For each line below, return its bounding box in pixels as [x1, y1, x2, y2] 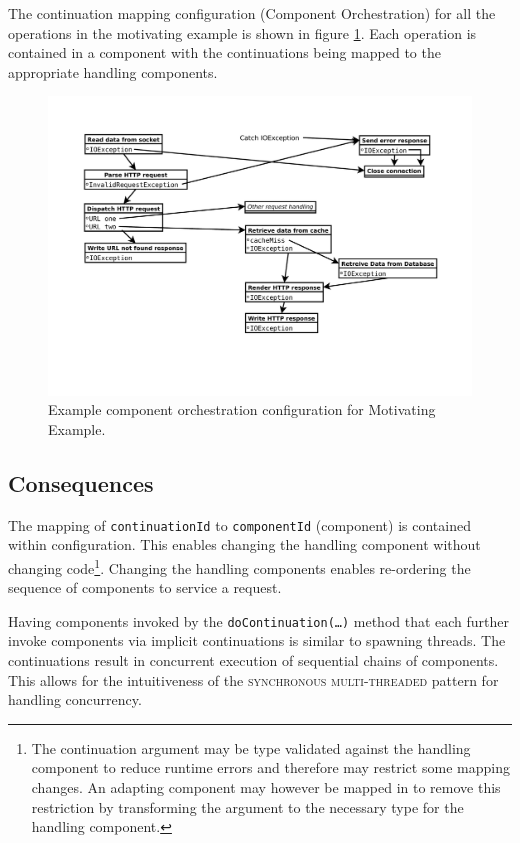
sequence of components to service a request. [8, 577, 282, 598]
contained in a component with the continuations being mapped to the [8, 42, 441, 63]
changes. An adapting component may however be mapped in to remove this [31, 777, 501, 798]
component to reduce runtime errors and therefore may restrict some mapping [31, 757, 510, 778]
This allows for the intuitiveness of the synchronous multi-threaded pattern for [8, 669, 499, 690]
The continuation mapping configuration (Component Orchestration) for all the [8, 3, 496, 23]
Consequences [8, 467, 154, 498]
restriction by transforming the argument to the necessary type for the [31, 796, 464, 817]
